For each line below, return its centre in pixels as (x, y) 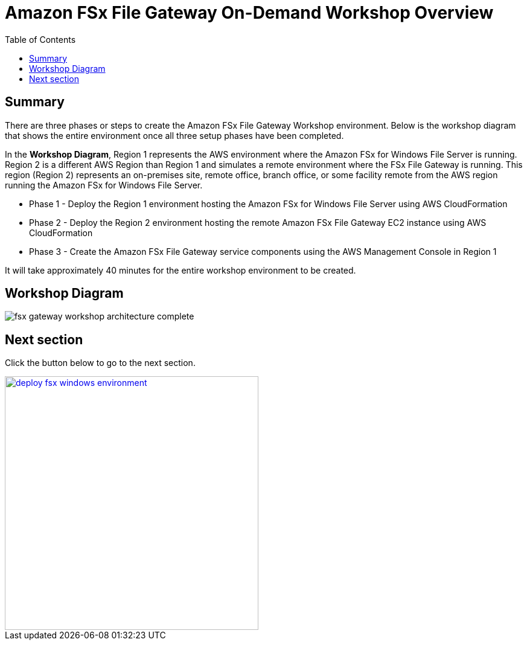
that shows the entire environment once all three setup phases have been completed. (174, 135)
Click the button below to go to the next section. (100, 363)
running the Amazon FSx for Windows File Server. (104, 185)
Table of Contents (40, 39)
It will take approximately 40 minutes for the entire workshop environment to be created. (180, 270)
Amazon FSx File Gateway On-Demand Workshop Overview (249, 13)
